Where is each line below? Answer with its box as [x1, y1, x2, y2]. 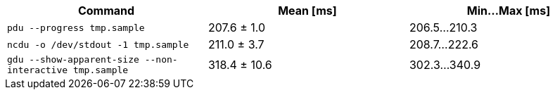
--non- [144, 54, 178, 65]
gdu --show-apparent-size [7, 54, 139, 65]
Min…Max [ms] [466, 4, 551, 18]
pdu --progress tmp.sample [7, 22, 145, 33]
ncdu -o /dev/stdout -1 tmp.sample [7, 39, 189, 50]
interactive [7, 65, 68, 75]
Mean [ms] [278, 4, 337, 18]
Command [77, 4, 135, 18]
